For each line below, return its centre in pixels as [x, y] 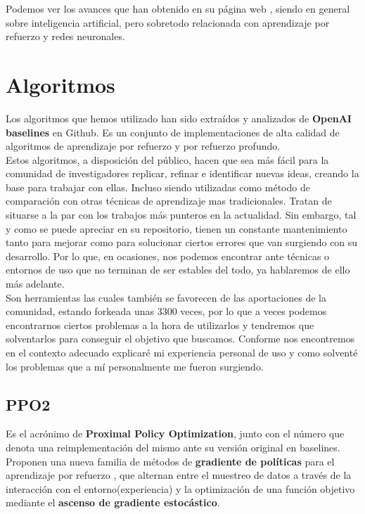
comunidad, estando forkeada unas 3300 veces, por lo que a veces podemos [166, 311]
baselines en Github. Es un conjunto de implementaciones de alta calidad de [173, 132]
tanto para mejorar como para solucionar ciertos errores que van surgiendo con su [182, 242]
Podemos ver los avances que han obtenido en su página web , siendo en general [178, 8]
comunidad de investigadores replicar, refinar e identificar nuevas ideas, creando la [182, 173]
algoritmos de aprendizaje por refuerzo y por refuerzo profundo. [143, 146]
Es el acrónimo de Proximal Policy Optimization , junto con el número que [175, 433]
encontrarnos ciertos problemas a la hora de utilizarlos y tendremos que [160, 325]
